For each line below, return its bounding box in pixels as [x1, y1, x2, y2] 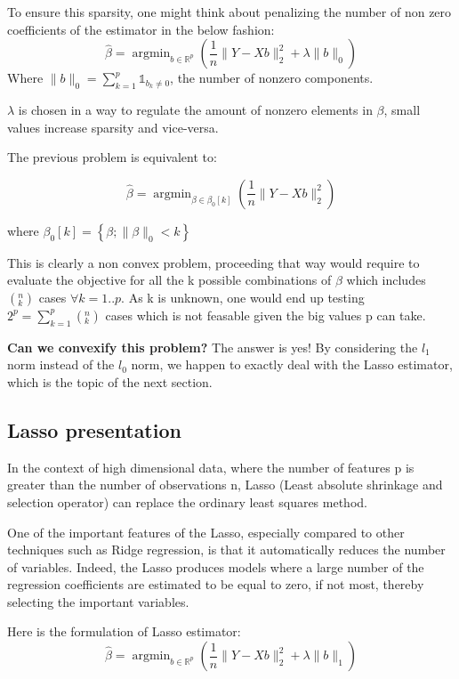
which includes [346, 271, 426, 289]
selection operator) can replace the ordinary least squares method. [7, 492, 367, 511]
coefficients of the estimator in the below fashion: [7, 20, 275, 38]
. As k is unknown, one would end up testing [121, 287, 365, 306]
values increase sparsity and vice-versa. [7, 117, 219, 136]
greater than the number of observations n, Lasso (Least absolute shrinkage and [7, 475, 443, 494]
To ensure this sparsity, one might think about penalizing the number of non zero [7, 3, 452, 20]
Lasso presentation [7, 416, 181, 443]
